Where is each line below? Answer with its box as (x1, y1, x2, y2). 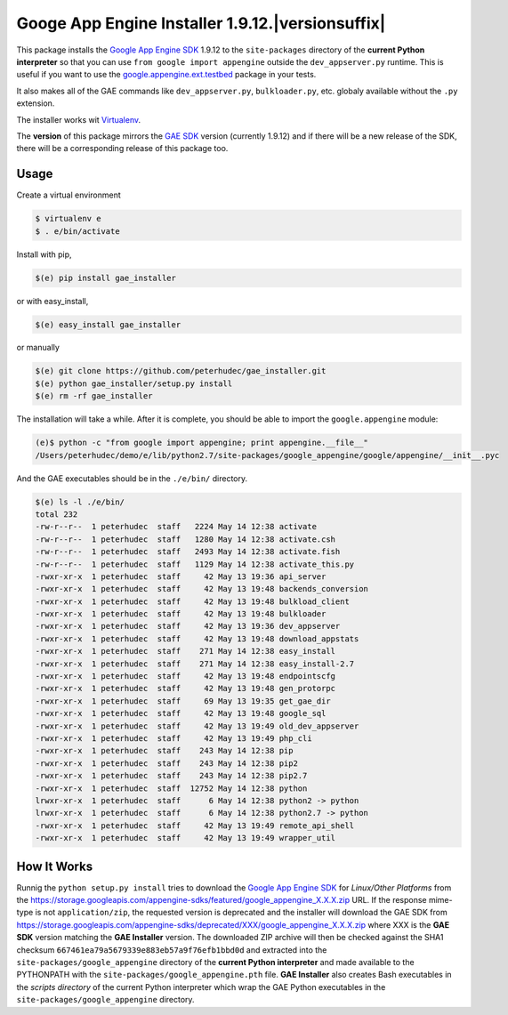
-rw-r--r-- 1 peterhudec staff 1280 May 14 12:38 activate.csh (35, 534, 336, 544)
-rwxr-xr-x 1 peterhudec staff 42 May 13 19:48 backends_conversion (35, 584, 369, 594)
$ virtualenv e (35, 213, 101, 224)
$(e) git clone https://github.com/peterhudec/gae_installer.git (35, 366, 327, 376)
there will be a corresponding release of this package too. (16, 143, 229, 154)
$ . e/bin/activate (35, 226, 120, 236)
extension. (16, 98, 55, 109)
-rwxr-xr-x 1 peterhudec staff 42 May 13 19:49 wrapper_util (35, 833, 336, 843)
